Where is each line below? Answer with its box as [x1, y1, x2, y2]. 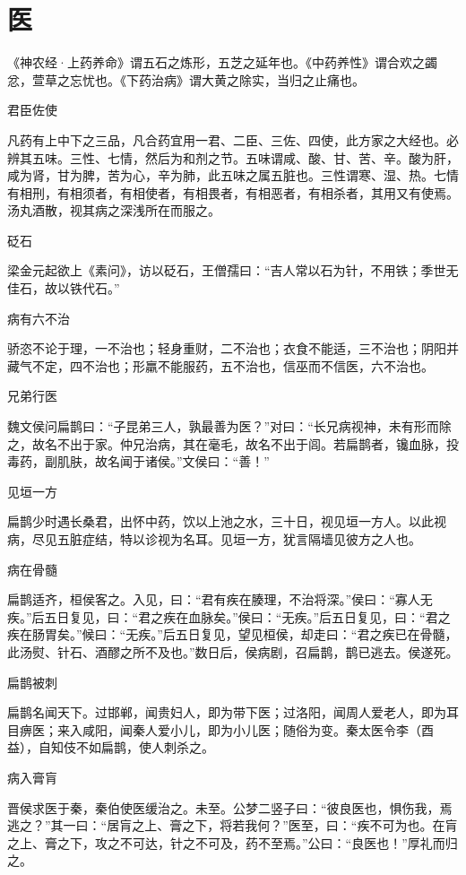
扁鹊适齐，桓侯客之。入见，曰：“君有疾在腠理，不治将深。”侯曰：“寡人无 [7, 590, 433, 609]
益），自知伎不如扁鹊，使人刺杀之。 [7, 738, 214, 757]
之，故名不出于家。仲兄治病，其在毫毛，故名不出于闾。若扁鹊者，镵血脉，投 [7, 434, 459, 453]
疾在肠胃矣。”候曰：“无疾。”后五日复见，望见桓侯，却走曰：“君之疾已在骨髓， [7, 625, 458, 644]
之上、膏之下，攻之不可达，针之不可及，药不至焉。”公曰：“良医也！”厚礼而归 [7, 833, 458, 852]
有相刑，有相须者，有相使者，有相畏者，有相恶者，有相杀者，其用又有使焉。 [7, 183, 459, 202]
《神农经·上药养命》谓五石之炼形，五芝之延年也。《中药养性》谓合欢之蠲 [7, 53, 437, 72]
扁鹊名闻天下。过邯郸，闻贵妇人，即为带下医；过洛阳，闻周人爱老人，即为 [7, 703, 446, 722]
